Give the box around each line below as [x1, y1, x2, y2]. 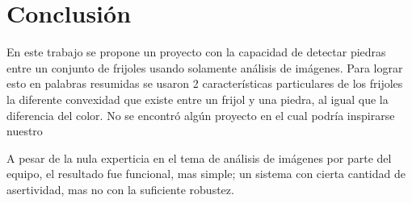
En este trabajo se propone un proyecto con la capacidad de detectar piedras [6, 43, 386, 60]
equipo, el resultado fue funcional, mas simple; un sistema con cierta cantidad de [6, 165, 406, 182]
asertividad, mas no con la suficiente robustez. [6, 180, 234, 197]
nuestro [6, 122, 43, 139]
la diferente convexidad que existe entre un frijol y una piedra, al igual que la [6, 90, 389, 107]
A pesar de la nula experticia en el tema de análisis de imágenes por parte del [6, 149, 392, 166]
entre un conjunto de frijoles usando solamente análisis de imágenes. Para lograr [6, 59, 403, 76]
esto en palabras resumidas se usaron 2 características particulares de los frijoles [6, 75, 403, 92]
